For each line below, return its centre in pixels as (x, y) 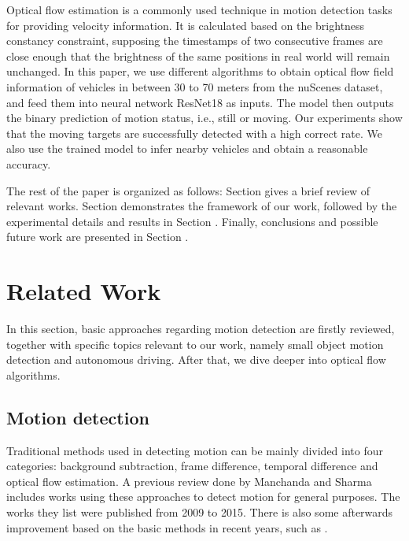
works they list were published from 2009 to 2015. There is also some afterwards (200, 511)
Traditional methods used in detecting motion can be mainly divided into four (195, 450)
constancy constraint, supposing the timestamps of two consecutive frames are (195, 41)
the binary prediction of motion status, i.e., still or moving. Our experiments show (204, 118)
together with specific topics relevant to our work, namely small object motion (195, 344)
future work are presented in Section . (98, 237)
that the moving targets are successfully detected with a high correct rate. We (195, 133)
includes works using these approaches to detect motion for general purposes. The (203, 497)
